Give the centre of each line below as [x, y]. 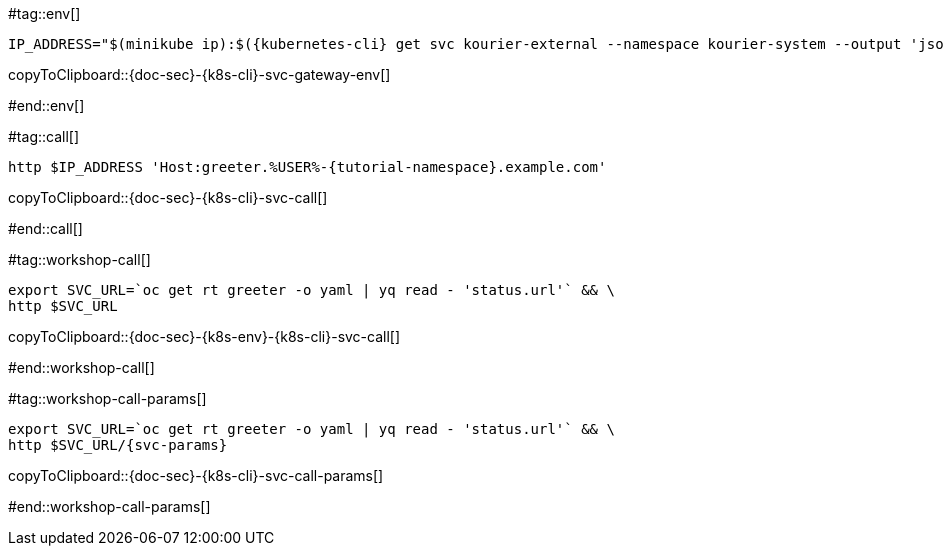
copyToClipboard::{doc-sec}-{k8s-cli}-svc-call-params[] [196, 475]
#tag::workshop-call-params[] [107, 398]
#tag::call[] [44, 136]
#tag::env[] [44, 13]
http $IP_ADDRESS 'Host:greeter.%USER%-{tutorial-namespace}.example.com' [307, 167]
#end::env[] [46, 105]
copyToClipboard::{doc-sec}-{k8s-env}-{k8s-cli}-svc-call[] [204, 336]
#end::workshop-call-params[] [109, 506]
